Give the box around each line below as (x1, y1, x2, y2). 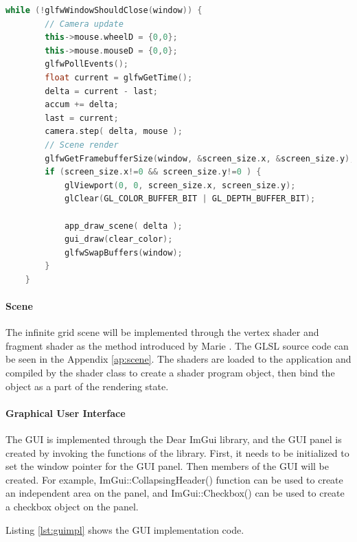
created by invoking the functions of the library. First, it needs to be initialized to (5, 445, 349, 460)
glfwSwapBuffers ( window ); (64, 247, 183, 258)
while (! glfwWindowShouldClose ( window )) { (5, 5, 203, 15)
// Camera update (45, 19, 124, 29)
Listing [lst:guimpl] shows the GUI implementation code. (5, 522, 244, 537)
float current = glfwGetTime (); (45, 72, 193, 82)
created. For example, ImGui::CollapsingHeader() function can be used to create (5, 472, 343, 486)
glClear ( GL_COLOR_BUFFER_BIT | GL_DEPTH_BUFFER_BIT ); (64, 194, 316, 204)
